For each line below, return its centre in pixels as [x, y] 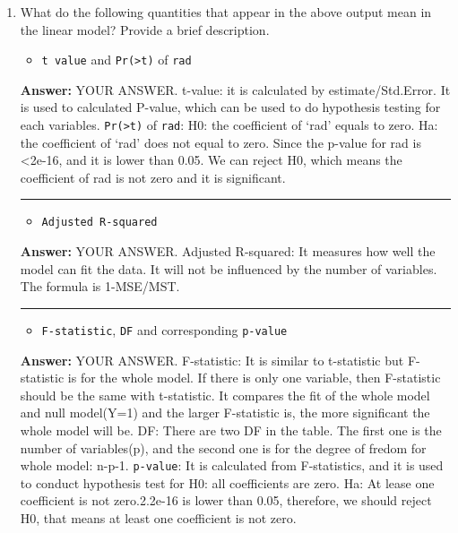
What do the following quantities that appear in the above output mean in [226, 12]
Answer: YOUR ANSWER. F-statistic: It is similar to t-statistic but [212, 360]
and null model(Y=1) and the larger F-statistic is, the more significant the [225, 413]
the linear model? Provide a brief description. [145, 29]
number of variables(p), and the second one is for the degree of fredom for [223, 447]
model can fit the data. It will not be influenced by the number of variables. [229, 268]
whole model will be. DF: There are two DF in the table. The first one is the [231, 430]
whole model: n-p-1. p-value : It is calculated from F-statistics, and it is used [232, 465]
